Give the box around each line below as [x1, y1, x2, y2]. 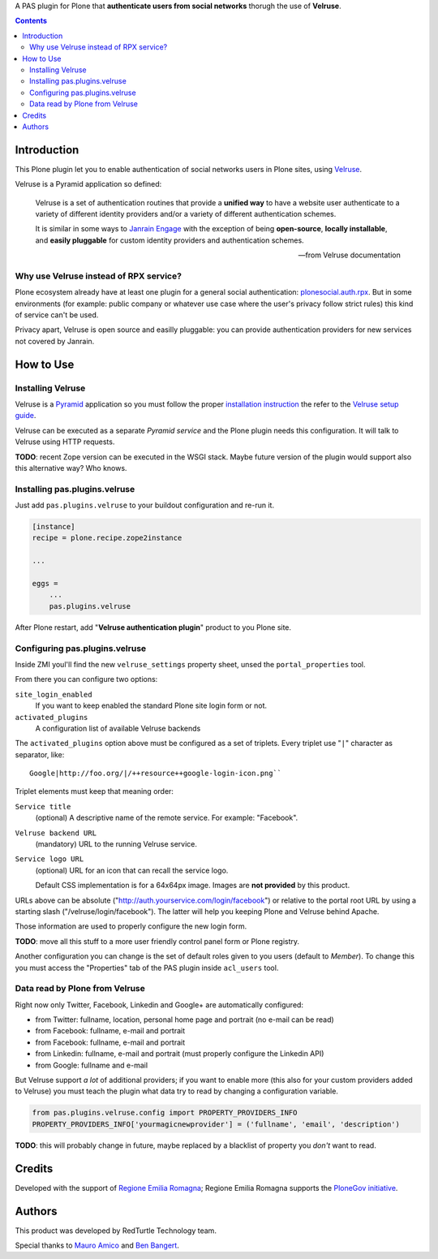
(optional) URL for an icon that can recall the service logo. [35, 865, 229, 875]
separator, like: [15, 749, 65, 759]
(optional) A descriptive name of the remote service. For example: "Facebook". [35, 813, 298, 823]
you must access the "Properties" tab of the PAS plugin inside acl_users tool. [15, 963, 279, 972]
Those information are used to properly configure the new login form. [15, 921, 247, 931]
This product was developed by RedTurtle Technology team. [15, 1226, 217, 1235]
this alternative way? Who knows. [15, 463, 127, 472]
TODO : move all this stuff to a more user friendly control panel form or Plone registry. [15, 936, 300, 946]
